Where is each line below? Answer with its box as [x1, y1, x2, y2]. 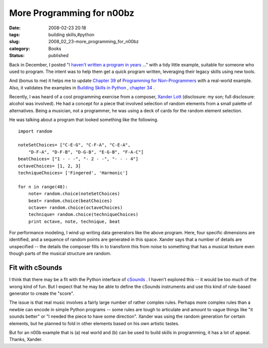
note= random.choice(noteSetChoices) [28, 191, 120, 197]
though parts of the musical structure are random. [9, 251, 112, 257]
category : [9, 45, 30, 52]
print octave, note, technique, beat [28, 218, 120, 224]
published [48, 53, 69, 59]
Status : [9, 53, 25, 59]
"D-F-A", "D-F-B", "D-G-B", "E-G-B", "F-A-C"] [28, 149, 144, 155]
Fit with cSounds [9, 264, 63, 272]
